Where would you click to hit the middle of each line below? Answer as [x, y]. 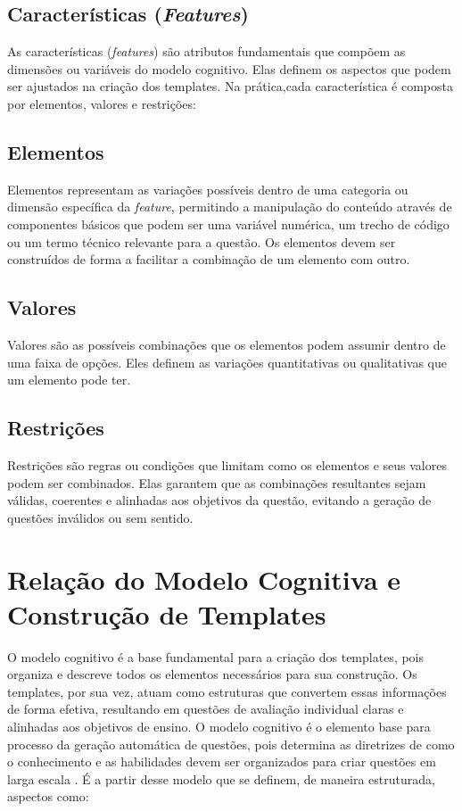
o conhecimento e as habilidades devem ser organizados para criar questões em [222, 761]
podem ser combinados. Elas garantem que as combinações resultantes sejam [217, 482]
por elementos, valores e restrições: [102, 103]
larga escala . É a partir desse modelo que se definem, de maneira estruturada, [221, 778]
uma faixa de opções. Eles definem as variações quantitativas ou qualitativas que [227, 362]
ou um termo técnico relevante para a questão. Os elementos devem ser [202, 241]
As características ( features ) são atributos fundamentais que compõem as [206, 51]
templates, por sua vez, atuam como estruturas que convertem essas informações [227, 691]
